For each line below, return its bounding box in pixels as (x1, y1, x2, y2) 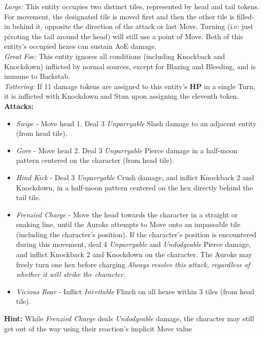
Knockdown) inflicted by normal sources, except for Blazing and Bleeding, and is (4, 61, 256, 71)
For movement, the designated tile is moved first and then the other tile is (4, 11, 235, 21)
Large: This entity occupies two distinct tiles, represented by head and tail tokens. (4, 1, 259, 11)
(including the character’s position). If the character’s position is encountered (16, 229, 256, 239)
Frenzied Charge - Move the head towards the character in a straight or (16, 209, 238, 219)
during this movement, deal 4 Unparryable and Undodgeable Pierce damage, (16, 239, 251, 249)
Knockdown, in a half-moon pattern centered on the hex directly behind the (16, 182, 253, 192)
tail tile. (16, 192, 41, 203)
